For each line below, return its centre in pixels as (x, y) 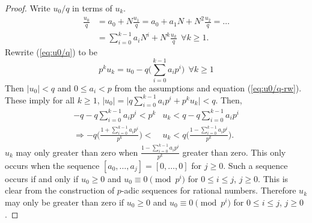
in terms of (92, 8)
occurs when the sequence (52, 165)
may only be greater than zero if (65, 202)
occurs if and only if (42, 178)
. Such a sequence (255, 165)
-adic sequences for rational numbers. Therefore (209, 190)
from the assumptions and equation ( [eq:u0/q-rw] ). (208, 88)
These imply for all (40, 99)
